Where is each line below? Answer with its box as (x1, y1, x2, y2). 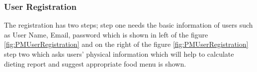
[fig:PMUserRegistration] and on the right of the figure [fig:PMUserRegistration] (4, 39, 249, 49)
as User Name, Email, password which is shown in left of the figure (4, 29, 208, 39)
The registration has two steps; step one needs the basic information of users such (4, 20, 253, 30)
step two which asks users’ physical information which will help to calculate (4, 49, 234, 59)
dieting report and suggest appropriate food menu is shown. (4, 58, 186, 69)
